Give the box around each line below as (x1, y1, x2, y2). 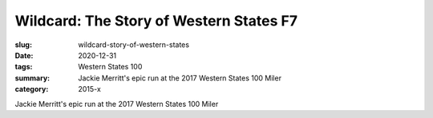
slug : (14, 40, 32, 49)
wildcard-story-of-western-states (78, 40, 190, 49)
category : (14, 85, 49, 94)
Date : (14, 50, 34, 60)
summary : (14, 73, 51, 83)
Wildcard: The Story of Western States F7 (14, 12, 298, 29)
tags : (14, 62, 33, 72)
